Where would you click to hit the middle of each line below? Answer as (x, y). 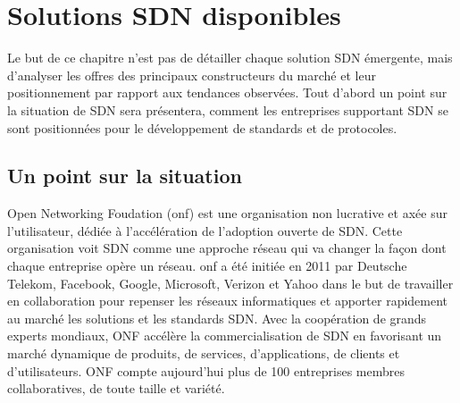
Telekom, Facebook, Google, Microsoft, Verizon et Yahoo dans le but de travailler (230, 283)
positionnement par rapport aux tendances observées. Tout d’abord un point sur (227, 92)
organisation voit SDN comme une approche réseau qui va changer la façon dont (227, 248)
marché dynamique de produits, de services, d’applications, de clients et (204, 353)
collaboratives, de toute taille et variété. (116, 388)
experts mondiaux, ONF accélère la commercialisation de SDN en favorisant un (225, 336)
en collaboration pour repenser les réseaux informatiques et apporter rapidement (228, 301)
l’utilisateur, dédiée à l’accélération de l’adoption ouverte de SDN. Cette (205, 230)
